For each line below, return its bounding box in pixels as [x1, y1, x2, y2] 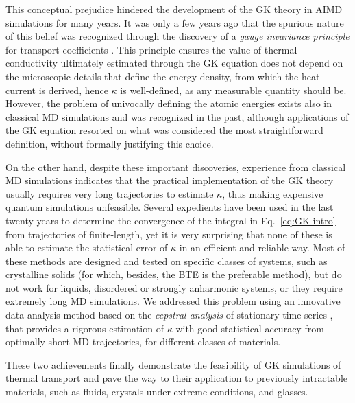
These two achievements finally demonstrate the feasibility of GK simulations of [5, 357, 341, 371]
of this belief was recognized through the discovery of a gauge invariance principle [5, 29, 350, 43]
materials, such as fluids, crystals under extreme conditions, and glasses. [5, 384, 308, 399]
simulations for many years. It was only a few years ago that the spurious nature [5, 15, 344, 30]
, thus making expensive [222, 186, 323, 200]
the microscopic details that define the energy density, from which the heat [5, 69, 320, 83]
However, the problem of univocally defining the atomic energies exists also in [5, 96, 332, 111]
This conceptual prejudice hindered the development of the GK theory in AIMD [5, 2, 343, 16]
